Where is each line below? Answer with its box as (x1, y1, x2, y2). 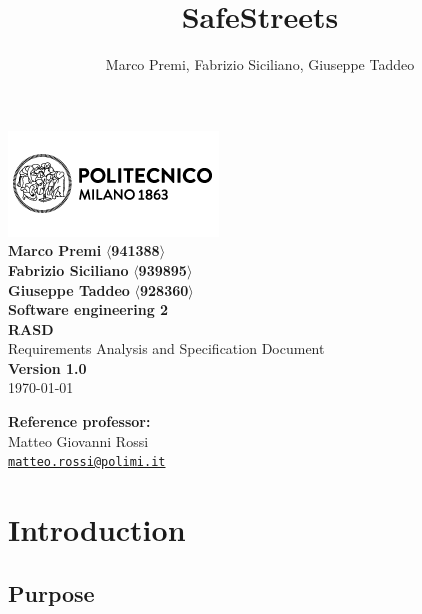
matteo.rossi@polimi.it (8, 455, 166, 470)
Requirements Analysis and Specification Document (8, 338, 325, 359)
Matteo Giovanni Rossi (8, 430, 149, 451)
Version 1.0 (8, 357, 87, 378)
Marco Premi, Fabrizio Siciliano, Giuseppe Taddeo (105, 54, 415, 75)
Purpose (8, 577, 95, 608)
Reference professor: (8, 411, 151, 432)
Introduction (8, 509, 186, 550)
